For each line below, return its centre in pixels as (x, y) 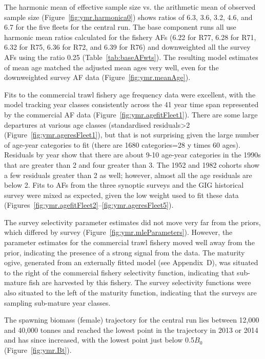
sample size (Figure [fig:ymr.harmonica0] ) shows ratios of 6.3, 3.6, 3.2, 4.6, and (128, 17)
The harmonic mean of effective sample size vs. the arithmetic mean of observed (130, 7)
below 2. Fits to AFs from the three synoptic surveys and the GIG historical (124, 185)
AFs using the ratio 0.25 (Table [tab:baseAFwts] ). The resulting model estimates (131, 57)
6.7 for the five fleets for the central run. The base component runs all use (120, 27)
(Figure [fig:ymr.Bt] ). (38, 350)
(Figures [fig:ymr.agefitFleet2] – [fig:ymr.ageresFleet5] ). (89, 205)
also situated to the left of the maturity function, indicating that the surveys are (130, 293)
